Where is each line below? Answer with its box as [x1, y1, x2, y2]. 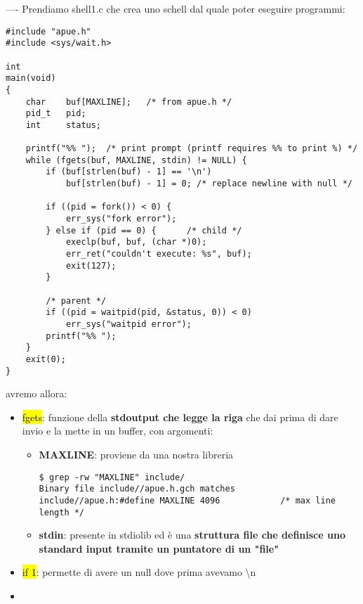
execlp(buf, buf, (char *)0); [65, 237, 207, 248]
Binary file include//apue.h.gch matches [39, 484, 235, 494]
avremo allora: [6, 386, 67, 401]
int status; [25, 120, 102, 130]
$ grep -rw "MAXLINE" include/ [39, 472, 185, 482]
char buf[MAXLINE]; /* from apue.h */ [25, 96, 232, 107]
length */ [39, 507, 85, 518]
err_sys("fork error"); [65, 214, 177, 224]
